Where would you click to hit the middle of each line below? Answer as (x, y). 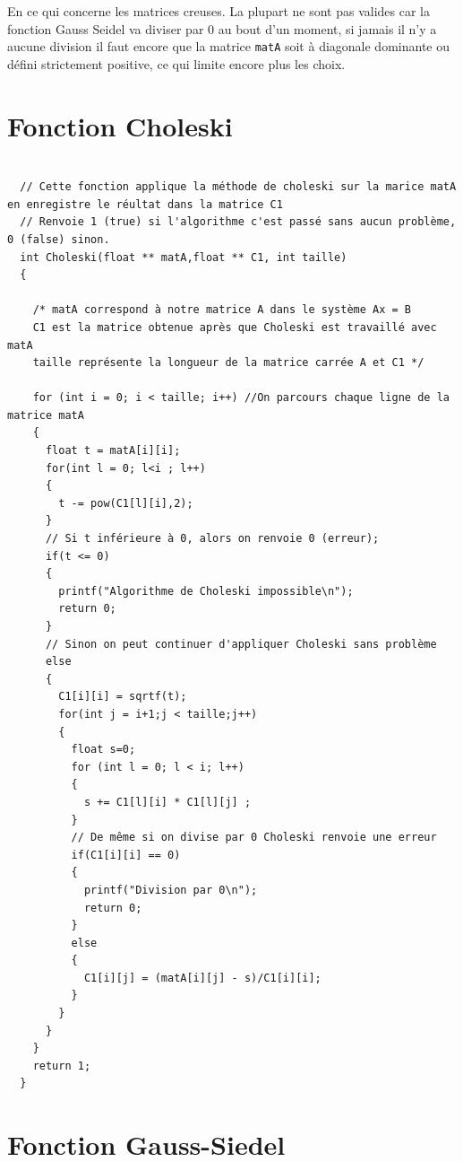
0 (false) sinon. (59, 239)
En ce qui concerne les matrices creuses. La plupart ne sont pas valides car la (219, 11)
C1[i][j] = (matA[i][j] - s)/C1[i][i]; (202, 978)
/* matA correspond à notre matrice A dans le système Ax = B (222, 310)
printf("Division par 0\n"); (171, 890)
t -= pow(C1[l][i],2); (126, 503)
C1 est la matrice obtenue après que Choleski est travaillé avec (235, 327)
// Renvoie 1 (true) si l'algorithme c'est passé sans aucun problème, (238, 222)
